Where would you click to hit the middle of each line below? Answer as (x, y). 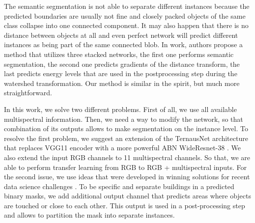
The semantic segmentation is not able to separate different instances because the (127, 6)
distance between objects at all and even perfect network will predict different (121, 35)
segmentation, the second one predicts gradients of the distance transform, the (122, 64)
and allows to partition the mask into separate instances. (89, 215)
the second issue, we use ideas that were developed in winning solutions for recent (127, 177)
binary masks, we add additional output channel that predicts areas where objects (128, 196)
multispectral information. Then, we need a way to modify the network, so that (124, 119)
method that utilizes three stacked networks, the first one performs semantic (119, 54)
